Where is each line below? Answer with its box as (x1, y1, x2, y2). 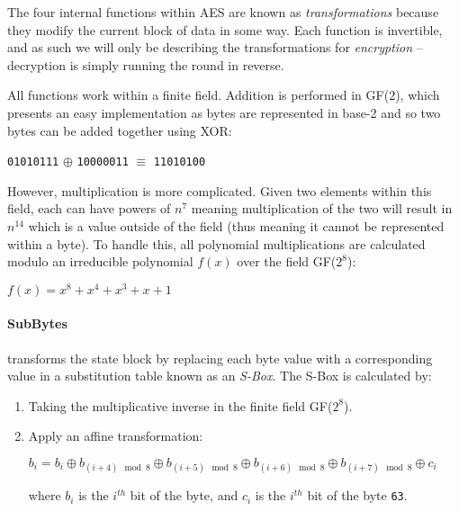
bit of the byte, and (130, 486, 238, 505)
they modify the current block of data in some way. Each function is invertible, (7, 20, 443, 39)
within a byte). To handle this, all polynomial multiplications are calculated (7, 234, 426, 253)
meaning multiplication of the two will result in (191, 199, 453, 218)
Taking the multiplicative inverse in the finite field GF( (28, 396, 333, 415)
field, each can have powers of (7, 199, 171, 218)
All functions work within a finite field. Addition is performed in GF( (7, 85, 390, 104)
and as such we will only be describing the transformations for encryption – (7, 38, 423, 57)
